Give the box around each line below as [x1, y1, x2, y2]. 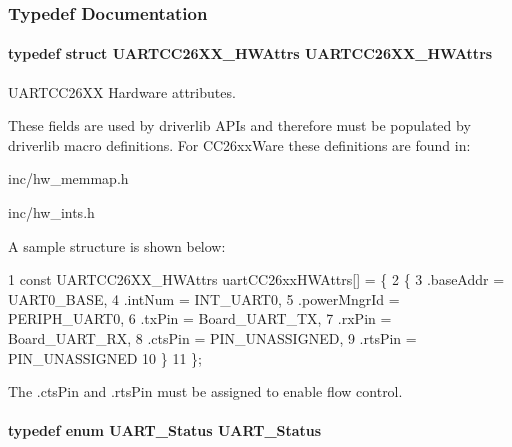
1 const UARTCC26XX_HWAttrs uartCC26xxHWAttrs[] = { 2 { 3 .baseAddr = [8, 269, 505, 290]
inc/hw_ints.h [8, 202, 95, 223]
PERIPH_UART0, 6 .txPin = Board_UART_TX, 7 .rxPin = [8, 308, 392, 329]
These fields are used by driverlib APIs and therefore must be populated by [8, 115, 471, 136]
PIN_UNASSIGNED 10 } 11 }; [8, 347, 202, 368]
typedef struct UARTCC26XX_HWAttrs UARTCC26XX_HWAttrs [8, 43, 493, 64]
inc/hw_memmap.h [8, 168, 129, 189]
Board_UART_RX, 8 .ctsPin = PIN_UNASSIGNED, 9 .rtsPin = [8, 327, 417, 348]
